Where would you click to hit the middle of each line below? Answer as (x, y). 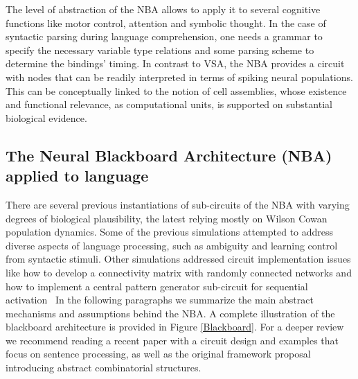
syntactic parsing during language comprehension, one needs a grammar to (164, 36)
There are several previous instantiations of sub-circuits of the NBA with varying (178, 204)
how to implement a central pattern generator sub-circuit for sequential (157, 286)
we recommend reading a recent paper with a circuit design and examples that (172, 340)
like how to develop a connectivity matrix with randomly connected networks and (179, 272)
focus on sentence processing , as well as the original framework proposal (158, 354)
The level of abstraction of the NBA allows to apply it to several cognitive (163, 9)
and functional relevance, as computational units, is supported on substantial (169, 104)
